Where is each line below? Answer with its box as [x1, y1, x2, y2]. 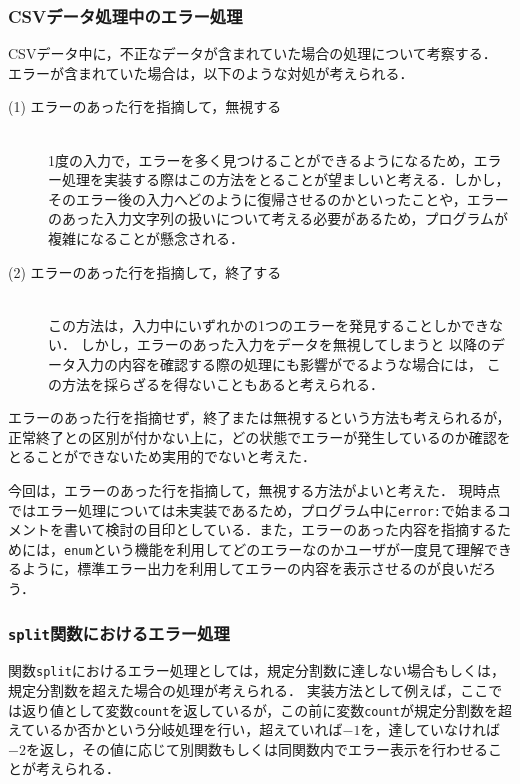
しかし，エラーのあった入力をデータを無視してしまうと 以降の [80, 334, 491, 355]
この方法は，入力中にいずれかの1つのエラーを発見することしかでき [48, 314, 489, 335]
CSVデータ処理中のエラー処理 [8, 3, 243, 28]
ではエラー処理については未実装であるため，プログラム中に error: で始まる [8, 499, 497, 520]
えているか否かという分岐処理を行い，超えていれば [8, 719, 343, 740]
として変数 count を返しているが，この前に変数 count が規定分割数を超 [63, 699, 512, 720]
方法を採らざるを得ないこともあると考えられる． [61, 373, 384, 394]
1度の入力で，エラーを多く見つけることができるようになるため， [48, 149, 474, 170]
